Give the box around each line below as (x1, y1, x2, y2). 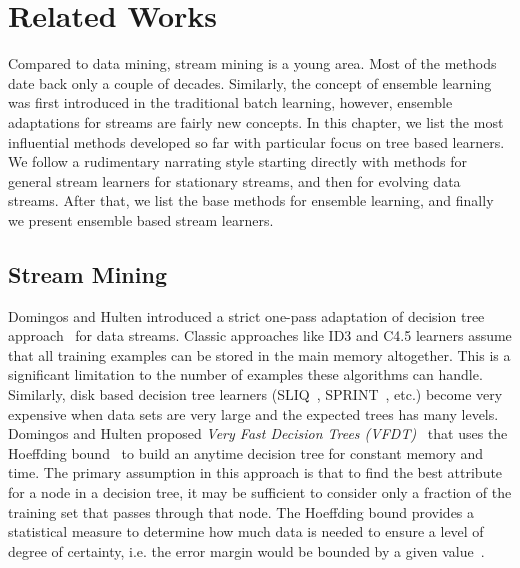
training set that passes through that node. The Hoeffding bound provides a (8, 501, 475, 522)
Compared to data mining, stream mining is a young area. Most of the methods (8, 53, 497, 74)
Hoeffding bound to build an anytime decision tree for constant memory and (8, 442, 484, 463)
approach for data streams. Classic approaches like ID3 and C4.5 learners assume (8, 325, 512, 346)
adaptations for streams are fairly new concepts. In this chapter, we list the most (8, 111, 504, 132)
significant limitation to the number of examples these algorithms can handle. (8, 364, 483, 385)
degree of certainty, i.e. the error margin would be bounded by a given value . (8, 540, 485, 561)
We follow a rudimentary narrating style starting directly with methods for (8, 151, 468, 172)
